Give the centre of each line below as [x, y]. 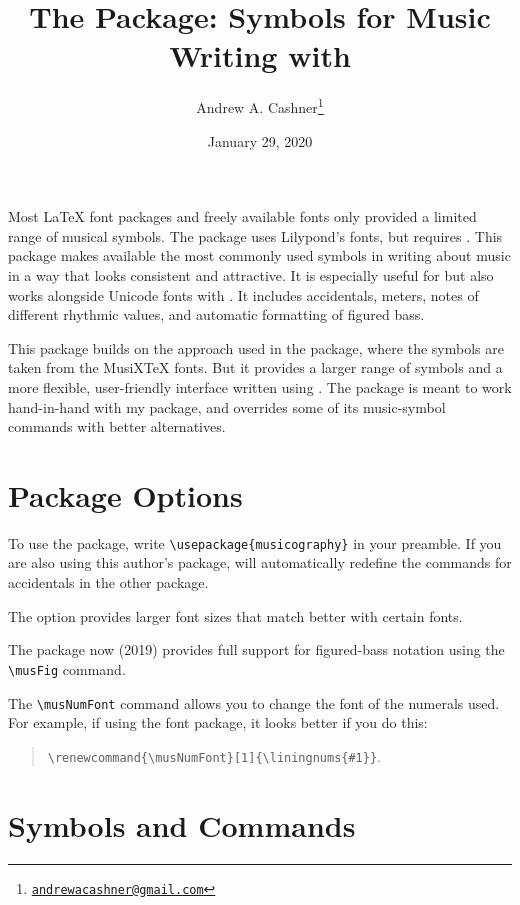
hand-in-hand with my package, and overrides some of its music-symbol [227, 406]
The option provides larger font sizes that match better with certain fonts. [235, 615]
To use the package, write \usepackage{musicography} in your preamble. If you [255, 542]
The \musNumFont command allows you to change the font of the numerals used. [254, 702]
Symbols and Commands [182, 824]
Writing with [260, 55]
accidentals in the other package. [108, 582]
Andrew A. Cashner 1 [260, 105]
